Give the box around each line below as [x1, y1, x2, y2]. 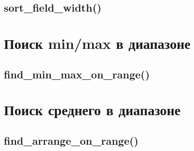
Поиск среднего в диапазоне [4, 100, 181, 120]
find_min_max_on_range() [4, 66, 150, 81]
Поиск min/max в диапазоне [4, 33, 191, 53]
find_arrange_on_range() [4, 133, 139, 148]
